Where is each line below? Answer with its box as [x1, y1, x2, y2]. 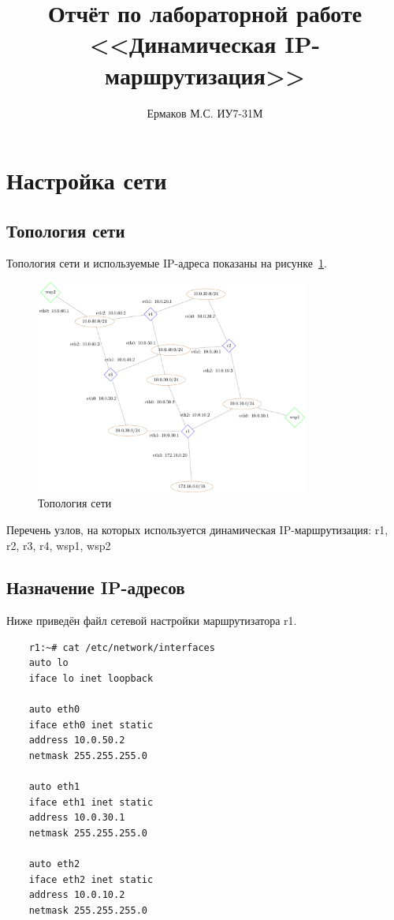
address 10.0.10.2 [28, 889, 125, 901]
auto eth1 [28, 781, 80, 793]
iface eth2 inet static [28, 873, 154, 885]
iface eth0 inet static [28, 719, 154, 731]
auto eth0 [28, 704, 80, 716]
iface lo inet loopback [28, 673, 154, 685]
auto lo [28, 657, 69, 669]
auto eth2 [28, 858, 80, 870]
